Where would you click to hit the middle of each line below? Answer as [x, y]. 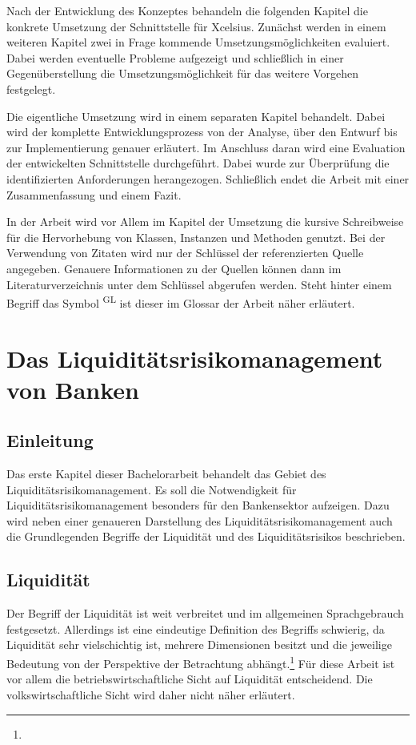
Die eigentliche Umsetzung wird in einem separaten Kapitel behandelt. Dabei [196, 116]
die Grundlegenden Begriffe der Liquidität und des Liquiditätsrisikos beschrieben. [206, 536]
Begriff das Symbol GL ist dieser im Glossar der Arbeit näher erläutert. [181, 302]
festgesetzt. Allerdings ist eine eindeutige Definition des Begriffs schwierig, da [196, 628]
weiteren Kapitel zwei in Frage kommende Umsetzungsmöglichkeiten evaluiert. [198, 42]
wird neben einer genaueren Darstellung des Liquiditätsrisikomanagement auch [200, 520]
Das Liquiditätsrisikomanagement [195, 358]
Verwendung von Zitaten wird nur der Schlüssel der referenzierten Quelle [185, 253]
